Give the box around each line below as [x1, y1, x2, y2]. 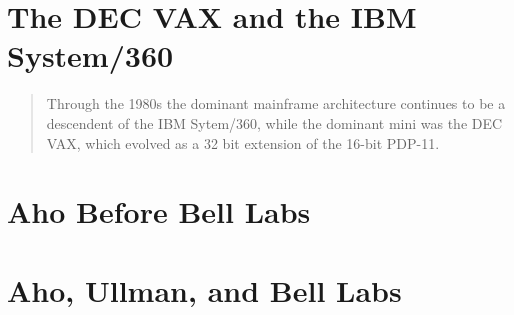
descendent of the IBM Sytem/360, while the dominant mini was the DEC [46, 112, 503, 133]
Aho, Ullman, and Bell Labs [7, 269, 402, 310]
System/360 [7, 35, 174, 76]
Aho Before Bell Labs [7, 191, 311, 232]
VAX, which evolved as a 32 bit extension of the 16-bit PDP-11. [46, 132, 440, 153]
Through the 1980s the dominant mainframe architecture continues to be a [46, 93, 506, 114]
